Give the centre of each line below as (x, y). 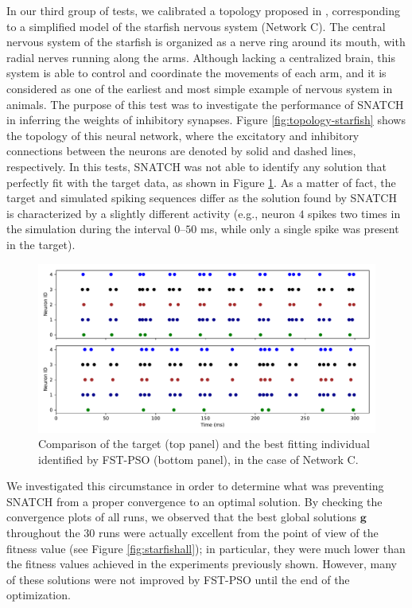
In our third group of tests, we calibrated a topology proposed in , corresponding (203, 10)
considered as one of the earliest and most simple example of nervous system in (200, 88)
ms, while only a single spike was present (300, 229)
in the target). (41, 244)
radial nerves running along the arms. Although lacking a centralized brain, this (201, 57)
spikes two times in (354, 213)
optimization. (39, 595)
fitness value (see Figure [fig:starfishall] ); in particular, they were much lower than (206, 548)
